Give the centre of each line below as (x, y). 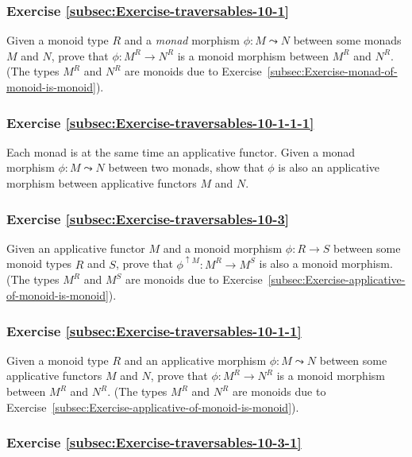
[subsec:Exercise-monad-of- (332, 71)
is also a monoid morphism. (326, 263)
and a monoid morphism (223, 248)
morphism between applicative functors (102, 183)
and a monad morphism (182, 40)
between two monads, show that (186, 167)
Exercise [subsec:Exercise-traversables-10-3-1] (154, 442)
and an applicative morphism (195, 360)
